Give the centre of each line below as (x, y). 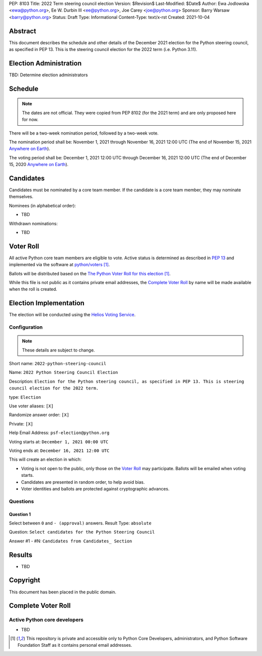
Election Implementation (47, 303)
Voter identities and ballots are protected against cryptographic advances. (95, 488)
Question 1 (20, 514)
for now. (30, 119)
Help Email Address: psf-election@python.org (59, 433)
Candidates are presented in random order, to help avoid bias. (83, 482)
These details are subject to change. (58, 350)
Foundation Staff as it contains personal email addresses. (75, 645)
